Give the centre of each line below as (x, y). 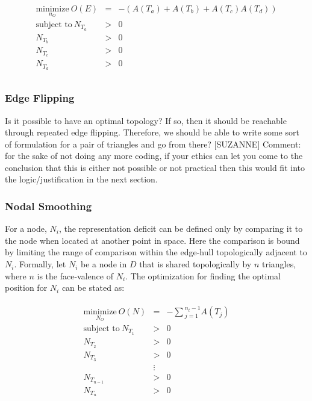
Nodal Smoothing (48, 206)
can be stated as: (93, 288)
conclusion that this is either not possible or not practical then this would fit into (155, 167)
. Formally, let (40, 264)
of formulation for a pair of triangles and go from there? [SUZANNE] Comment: (153, 144)
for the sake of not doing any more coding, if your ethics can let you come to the (154, 156)
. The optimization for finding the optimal (203, 275)
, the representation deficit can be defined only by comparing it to (181, 228)
